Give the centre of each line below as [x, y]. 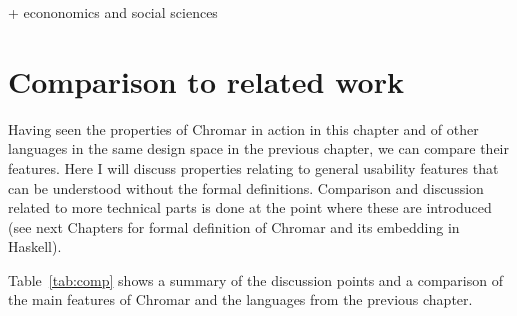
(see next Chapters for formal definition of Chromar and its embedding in [234, 226]
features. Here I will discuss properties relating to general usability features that [253, 167]
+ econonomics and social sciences [113, 12]
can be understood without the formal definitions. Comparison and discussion [246, 187]
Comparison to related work [206, 80]
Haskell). [35, 246]
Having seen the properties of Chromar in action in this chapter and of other [243, 128]
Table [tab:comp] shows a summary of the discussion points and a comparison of [255, 279]
